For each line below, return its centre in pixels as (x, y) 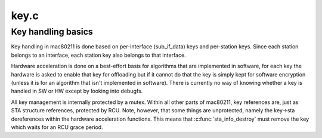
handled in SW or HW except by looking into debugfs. (77, 91)
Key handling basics (52, 32)
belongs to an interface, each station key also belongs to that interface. (98, 55)
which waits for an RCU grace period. (57, 127)
